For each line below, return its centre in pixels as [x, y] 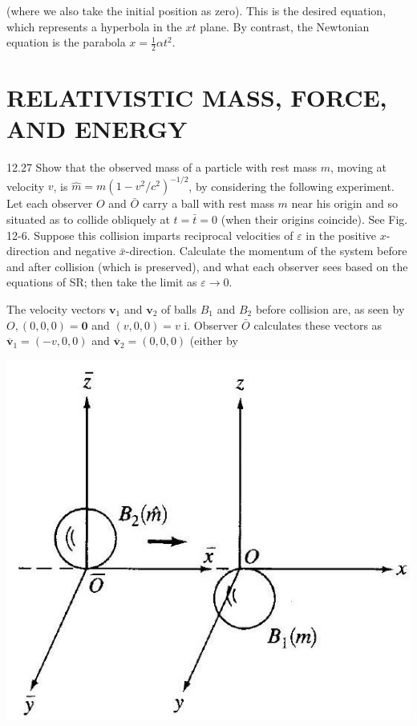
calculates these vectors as [318, 324]
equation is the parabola [66, 42]
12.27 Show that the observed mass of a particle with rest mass [162, 167]
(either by [214, 341]
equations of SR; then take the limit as [102, 282]
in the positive [341, 235]
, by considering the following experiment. [291, 186]
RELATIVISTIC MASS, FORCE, [197, 97]
